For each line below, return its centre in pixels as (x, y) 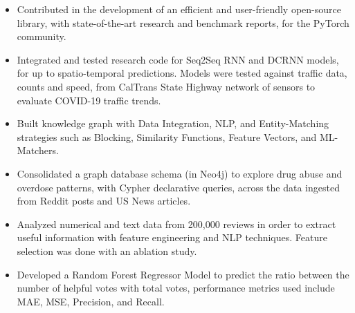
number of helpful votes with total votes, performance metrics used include (176, 288)
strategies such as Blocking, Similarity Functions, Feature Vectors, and (167, 136)
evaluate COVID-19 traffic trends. (89, 100)
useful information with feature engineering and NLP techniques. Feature (172, 237)
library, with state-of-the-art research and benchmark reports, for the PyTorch (183, 22)
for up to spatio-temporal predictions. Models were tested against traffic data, (182, 73)
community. (42, 36)
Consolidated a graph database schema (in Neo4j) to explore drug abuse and (180, 173)
